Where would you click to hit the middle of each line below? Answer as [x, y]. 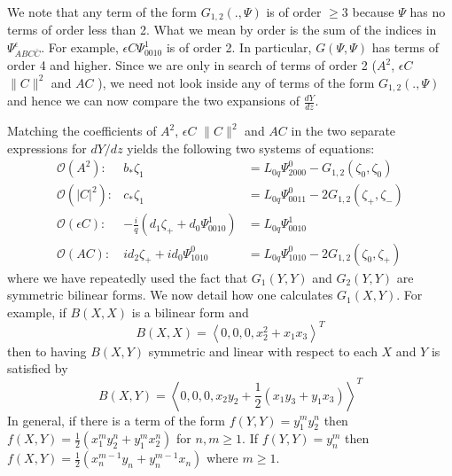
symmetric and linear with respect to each [263, 351]
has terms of [405, 47]
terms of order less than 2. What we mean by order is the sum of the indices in [222, 30]
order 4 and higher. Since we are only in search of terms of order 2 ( [192, 65]
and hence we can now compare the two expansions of [153, 101]
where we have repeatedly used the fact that [128, 277]
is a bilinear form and [190, 312]
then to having [47, 351]
